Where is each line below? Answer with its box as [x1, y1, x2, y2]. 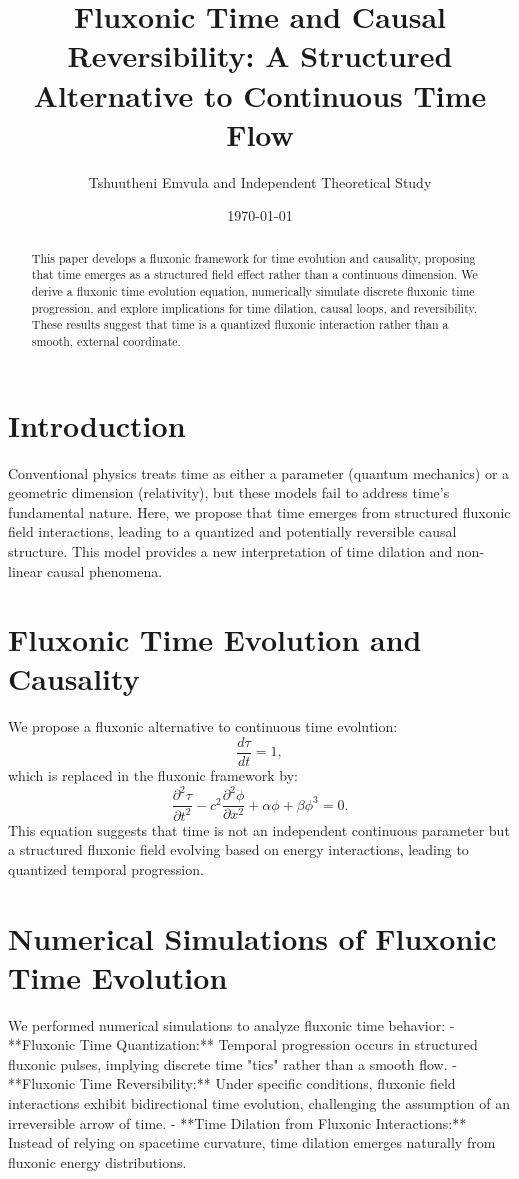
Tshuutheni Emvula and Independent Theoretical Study [88, 171, 432, 192]
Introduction [8, 404, 186, 445]
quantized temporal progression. [8, 858, 204, 879]
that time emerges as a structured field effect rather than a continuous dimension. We [31, 266, 478, 283]
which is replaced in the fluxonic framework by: [8, 765, 298, 786]
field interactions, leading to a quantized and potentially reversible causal [8, 521, 457, 542]
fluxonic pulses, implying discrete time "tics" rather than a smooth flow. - [8, 1053, 457, 1074]
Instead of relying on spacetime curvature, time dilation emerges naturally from [8, 1132, 496, 1153]
